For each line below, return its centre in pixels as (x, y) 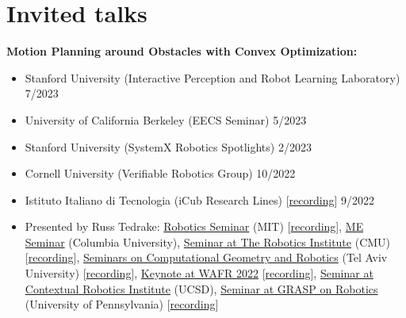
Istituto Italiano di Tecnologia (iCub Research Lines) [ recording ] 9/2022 (199, 199)
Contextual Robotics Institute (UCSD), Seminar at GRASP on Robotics (201, 288)
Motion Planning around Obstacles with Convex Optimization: (182, 51)
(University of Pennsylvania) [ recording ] (122, 304)
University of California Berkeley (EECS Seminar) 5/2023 (166, 119)
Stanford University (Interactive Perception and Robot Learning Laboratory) (213, 77)
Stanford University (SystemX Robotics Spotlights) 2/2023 (168, 146)
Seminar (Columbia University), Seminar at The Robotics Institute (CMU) (208, 241)
